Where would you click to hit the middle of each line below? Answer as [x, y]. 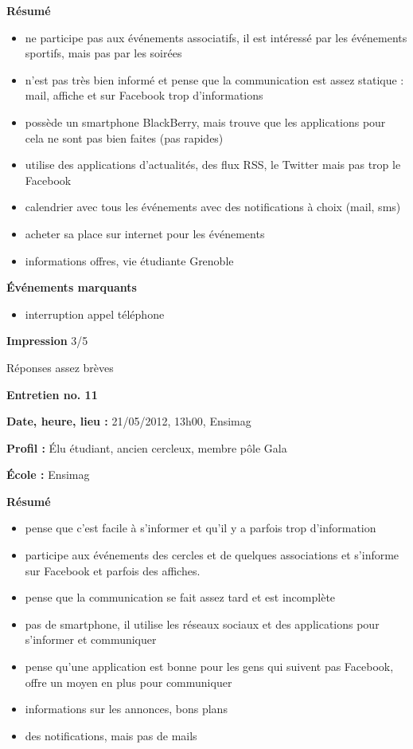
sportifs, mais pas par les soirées [103, 53]
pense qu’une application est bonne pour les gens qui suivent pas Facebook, [209, 667]
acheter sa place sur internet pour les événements [145, 233]
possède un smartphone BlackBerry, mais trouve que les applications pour [205, 122]
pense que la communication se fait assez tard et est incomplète [180, 597]
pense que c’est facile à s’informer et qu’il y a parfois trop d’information [201, 528]
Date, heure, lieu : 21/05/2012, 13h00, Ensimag [129, 421]
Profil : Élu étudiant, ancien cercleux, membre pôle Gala [147, 447]
